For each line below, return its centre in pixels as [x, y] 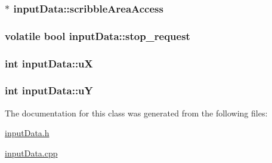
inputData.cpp [31, 153]
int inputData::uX [49, 63]
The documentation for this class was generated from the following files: [136, 113]
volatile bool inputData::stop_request [98, 36]
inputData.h [27, 133]
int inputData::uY [49, 90]
